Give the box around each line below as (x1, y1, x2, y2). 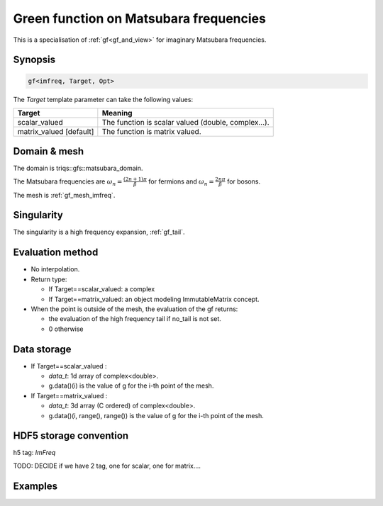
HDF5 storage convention (13, 429, 129, 442)
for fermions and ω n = (148, 177, 214, 187)
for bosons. (227, 177, 261, 186)
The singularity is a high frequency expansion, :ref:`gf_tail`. (13, 227, 185, 237)
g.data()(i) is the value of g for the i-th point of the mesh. (48, 381, 214, 390)
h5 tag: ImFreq (13, 449, 56, 457)
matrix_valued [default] (17, 126, 94, 136)
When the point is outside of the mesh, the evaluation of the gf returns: (30, 305, 238, 313)
